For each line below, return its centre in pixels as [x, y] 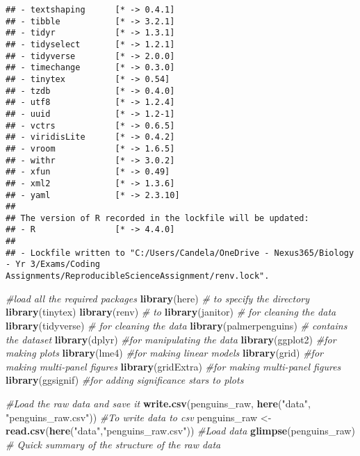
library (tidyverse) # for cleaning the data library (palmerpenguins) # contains [177, 325]
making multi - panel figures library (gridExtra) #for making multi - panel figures [173, 366]
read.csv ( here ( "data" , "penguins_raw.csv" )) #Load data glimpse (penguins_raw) [180, 431]
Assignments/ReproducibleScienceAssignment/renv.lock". [138, 276]
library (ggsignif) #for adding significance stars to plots [125, 380]
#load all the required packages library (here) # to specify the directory [157, 298]
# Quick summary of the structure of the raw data [113, 444]
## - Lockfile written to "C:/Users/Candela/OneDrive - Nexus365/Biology [180, 253]
